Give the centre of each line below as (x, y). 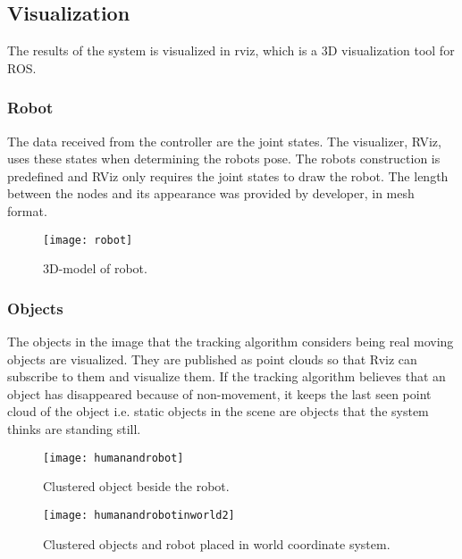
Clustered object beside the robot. (136, 486)
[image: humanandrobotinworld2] (139, 515)
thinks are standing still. (74, 429)
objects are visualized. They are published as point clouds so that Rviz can (212, 359)
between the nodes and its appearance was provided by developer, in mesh (211, 193)
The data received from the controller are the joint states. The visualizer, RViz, (224, 141)
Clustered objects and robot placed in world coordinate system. (217, 543)
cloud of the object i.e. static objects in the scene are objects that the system (218, 411)
